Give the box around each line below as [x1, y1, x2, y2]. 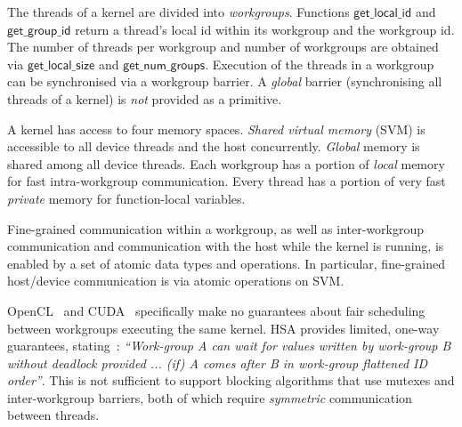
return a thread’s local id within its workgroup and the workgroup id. [75, 20, 455, 38]
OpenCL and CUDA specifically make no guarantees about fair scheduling [7, 301, 426, 319]
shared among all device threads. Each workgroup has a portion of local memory [7, 154, 445, 173]
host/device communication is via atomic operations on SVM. [7, 271, 344, 290]
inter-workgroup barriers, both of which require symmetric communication [7, 388, 412, 407]
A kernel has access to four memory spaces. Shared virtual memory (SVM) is [7, 119, 426, 138]
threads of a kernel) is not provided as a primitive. [7, 89, 282, 108]
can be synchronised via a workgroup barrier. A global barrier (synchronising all [7, 72, 442, 91]
